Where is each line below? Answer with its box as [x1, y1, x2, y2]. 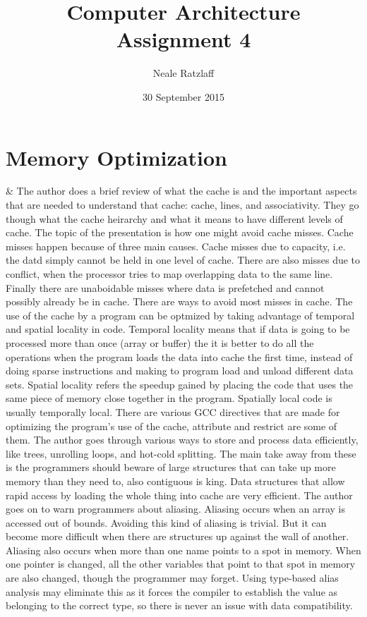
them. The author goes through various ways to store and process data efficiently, [6, 432, 359, 447]
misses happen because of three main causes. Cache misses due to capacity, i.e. [6, 238, 346, 253]
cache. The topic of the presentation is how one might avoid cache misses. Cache [6, 225, 354, 240]
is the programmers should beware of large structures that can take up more [6, 460, 336, 475]
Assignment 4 [116, 25, 251, 54]
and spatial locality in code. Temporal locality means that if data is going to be [6, 322, 350, 336]
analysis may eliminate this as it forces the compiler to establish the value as [6, 584, 338, 599]
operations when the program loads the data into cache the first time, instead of [6, 349, 353, 364]
